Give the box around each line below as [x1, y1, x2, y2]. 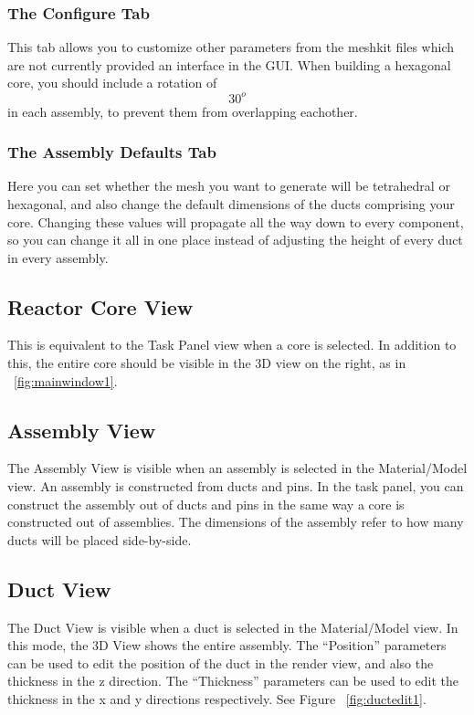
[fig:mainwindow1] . [14, 371, 118, 390]
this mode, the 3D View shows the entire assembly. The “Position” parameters [7, 636, 447, 655]
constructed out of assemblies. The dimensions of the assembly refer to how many [7, 512, 464, 531]
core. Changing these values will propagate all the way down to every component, [7, 212, 464, 231]
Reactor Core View [7, 292, 194, 321]
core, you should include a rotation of [7, 73, 217, 92]
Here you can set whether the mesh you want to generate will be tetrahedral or [7, 176, 450, 195]
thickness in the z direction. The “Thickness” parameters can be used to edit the [7, 671, 459, 690]
